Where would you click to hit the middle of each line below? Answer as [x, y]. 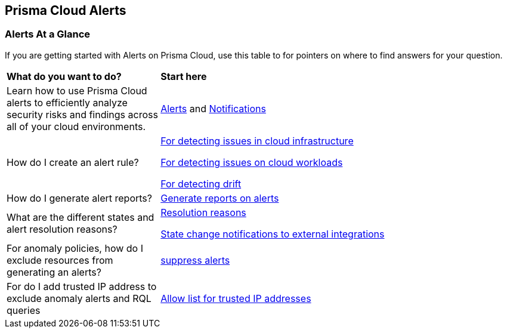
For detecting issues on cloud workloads [252, 162]
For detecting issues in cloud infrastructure [257, 141]
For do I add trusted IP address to [82, 286]
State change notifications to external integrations [273, 234]
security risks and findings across [82, 114]
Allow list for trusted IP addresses [236, 298]
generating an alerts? [54, 272]
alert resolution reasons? [62, 229]
